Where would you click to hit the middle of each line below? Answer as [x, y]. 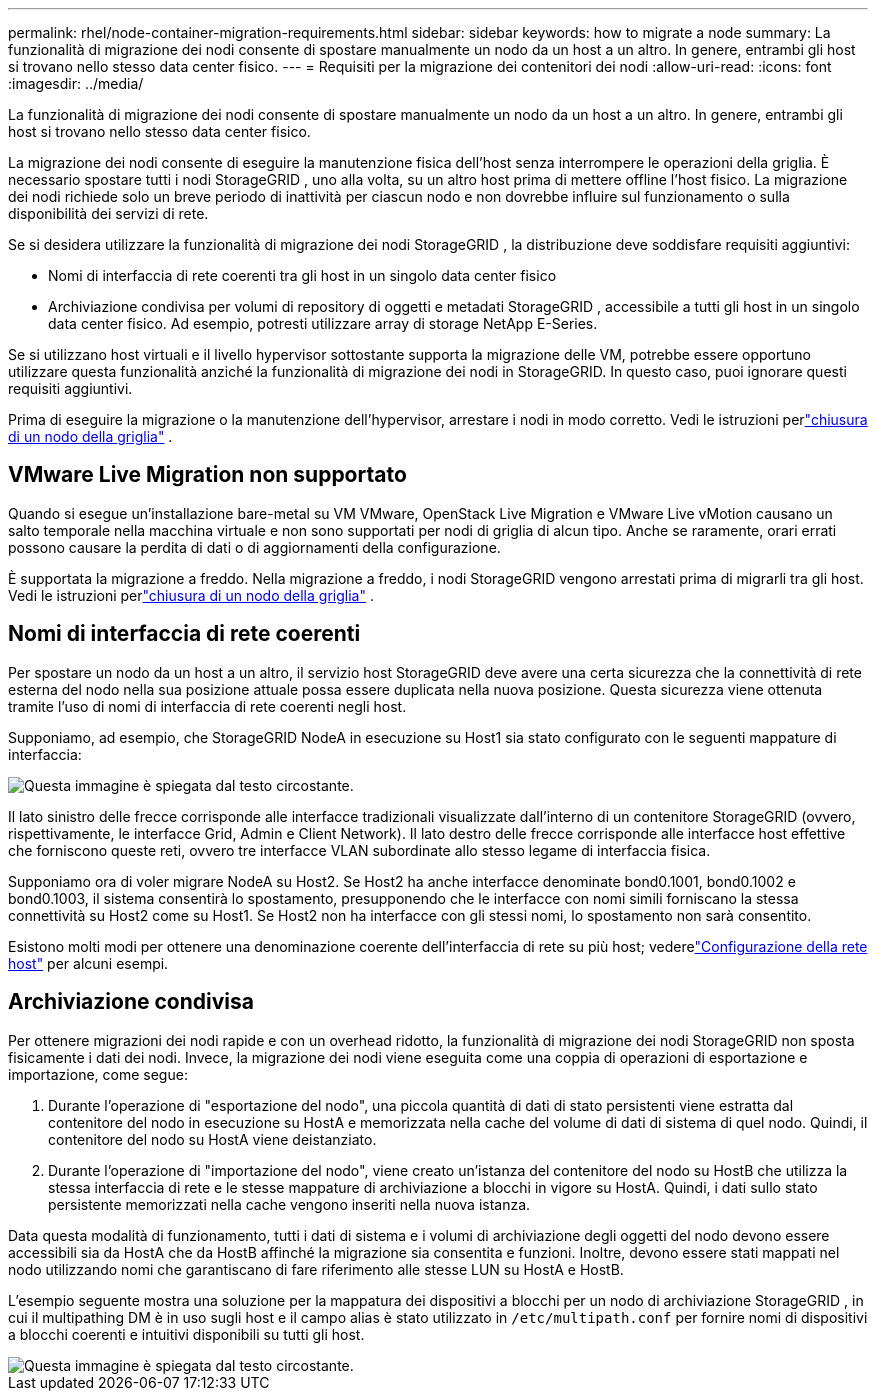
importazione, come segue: [98, 1074]
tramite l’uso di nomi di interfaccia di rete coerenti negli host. [207, 706]
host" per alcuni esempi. [88, 963]
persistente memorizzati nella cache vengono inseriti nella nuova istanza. [289, 1204]
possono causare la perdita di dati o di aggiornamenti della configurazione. [254, 547]
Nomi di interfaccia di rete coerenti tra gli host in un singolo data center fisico [302, 275]
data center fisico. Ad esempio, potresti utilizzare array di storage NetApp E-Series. [323, 323]
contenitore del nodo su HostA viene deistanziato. [212, 1139]
